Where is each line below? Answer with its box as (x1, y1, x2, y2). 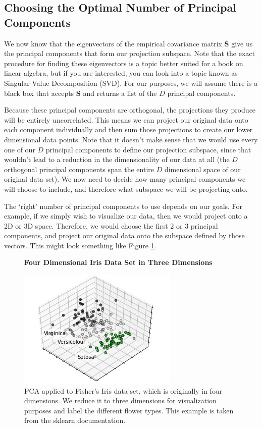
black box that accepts (4, 87, 74, 98)
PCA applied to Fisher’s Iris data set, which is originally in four (24, 385, 223, 396)
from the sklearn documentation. (24, 415, 126, 425)
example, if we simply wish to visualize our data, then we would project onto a (4, 210, 248, 221)
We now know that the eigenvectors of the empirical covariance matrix (4, 38, 222, 48)
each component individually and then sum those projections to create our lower (4, 124, 253, 135)
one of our (4, 144, 35, 154)
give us (231, 38, 253, 48)
